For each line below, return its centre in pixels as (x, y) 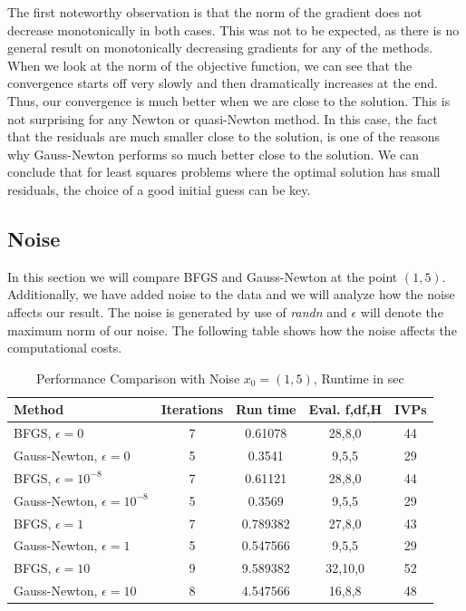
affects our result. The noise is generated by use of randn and (177, 311)
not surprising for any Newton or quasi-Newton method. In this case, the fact (223, 118)
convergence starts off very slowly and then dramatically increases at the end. (223, 83)
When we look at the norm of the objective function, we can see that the (210, 65)
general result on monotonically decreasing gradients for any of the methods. (220, 48)
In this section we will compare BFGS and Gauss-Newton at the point (203, 276)
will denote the (402, 311)
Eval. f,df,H (345, 409)
